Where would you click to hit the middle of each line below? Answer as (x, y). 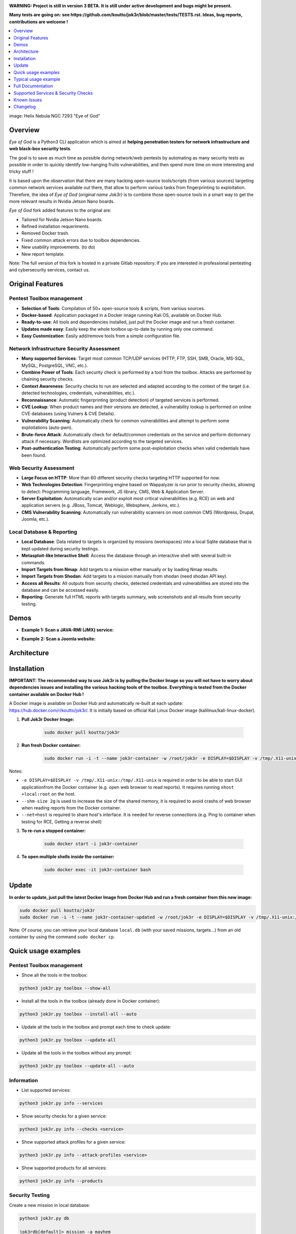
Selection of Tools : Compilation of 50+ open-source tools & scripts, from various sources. (113, 308)
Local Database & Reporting (43, 532)
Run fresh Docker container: (51, 745)
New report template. (43, 254)
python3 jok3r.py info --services (61, 1103)
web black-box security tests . (40, 149)
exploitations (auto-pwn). (47, 427)
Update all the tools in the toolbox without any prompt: (76, 1053)
